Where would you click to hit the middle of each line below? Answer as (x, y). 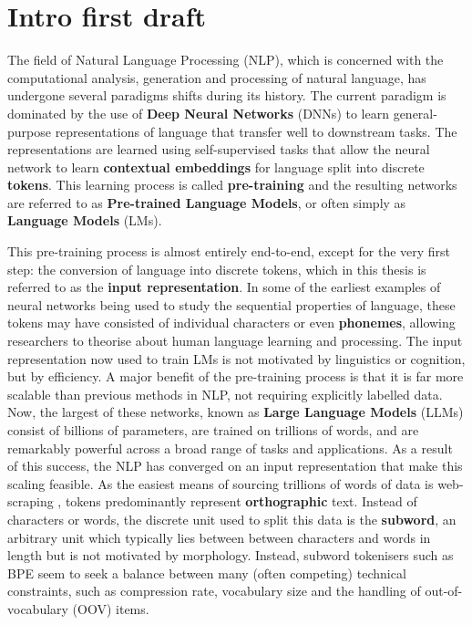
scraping (31, 501)
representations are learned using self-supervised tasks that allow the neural (219, 149)
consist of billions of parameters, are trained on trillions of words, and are (213, 430)
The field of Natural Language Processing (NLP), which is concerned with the (226, 60)
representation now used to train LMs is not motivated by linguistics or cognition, (236, 358)
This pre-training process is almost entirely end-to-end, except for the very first (229, 251)
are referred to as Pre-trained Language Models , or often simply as (207, 202)
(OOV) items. (111, 608)
